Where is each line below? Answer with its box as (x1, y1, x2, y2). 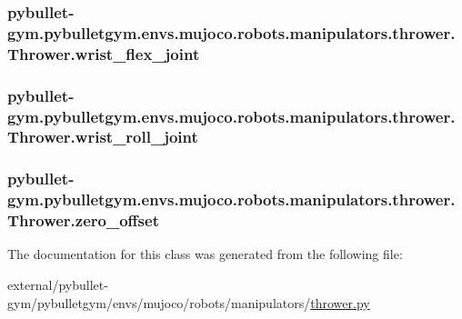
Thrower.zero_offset (7, 209, 159, 232)
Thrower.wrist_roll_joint (7, 125, 198, 148)
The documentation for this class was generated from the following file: (7, 244, 403, 264)
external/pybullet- (7, 275, 108, 294)
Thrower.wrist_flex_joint (7, 42, 200, 65)
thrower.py (310, 293, 370, 312)
